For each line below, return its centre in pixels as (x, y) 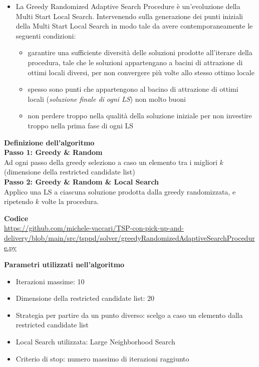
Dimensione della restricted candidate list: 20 (85, 298)
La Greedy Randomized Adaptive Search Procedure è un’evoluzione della (128, 6)
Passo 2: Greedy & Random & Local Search (82, 181)
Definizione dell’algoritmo (49, 142)
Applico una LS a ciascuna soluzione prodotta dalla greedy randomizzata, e (120, 191)
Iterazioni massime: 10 (50, 281)
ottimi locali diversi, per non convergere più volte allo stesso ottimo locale (141, 72)
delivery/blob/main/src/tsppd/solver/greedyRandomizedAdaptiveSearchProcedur (129, 237)
